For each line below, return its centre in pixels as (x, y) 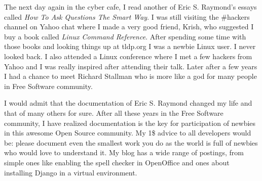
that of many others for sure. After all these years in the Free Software (114, 112)
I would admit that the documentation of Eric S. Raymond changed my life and (128, 103)
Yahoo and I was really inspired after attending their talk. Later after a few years (131, 66)
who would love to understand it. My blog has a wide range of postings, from (124, 152)
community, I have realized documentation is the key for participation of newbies (130, 123)
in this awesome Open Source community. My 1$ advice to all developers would (128, 133)
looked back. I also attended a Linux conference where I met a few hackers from (128, 56)
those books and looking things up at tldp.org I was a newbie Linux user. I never (130, 46)
